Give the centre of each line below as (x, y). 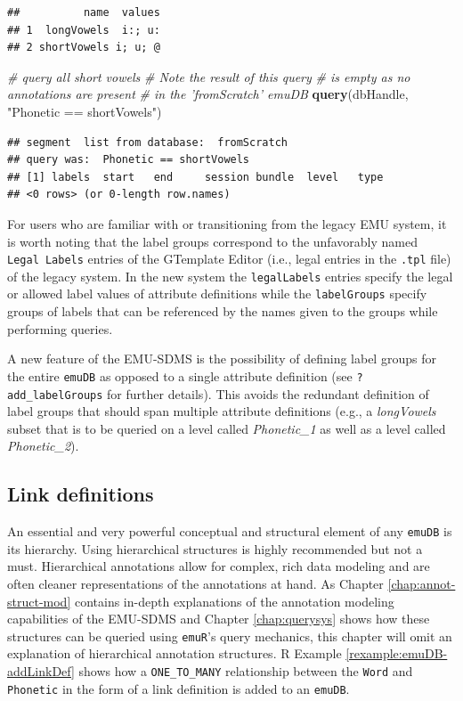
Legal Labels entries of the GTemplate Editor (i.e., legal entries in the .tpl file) (229, 259)
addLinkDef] (41, 671)
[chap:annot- (422, 584)
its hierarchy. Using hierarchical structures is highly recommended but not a (215, 548)
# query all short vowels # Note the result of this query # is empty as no (209, 76)
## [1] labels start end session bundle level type (195, 177)
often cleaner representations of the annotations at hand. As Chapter (195, 584)
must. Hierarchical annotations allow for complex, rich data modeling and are (219, 566)
